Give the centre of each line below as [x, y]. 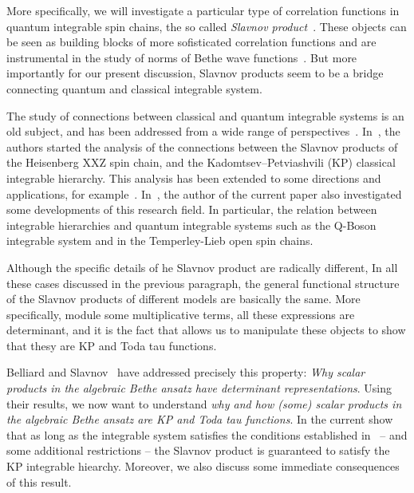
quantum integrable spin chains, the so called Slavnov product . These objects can [207, 26]
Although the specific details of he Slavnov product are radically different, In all [202, 267]
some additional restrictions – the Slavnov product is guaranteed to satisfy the [198, 450]
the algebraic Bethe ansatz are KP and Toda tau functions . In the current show [200, 419]
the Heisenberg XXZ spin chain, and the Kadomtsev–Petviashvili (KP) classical [201, 162]
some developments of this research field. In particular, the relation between [192, 209]
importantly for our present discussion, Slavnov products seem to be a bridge [195, 73]
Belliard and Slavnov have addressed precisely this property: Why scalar [186, 372]
